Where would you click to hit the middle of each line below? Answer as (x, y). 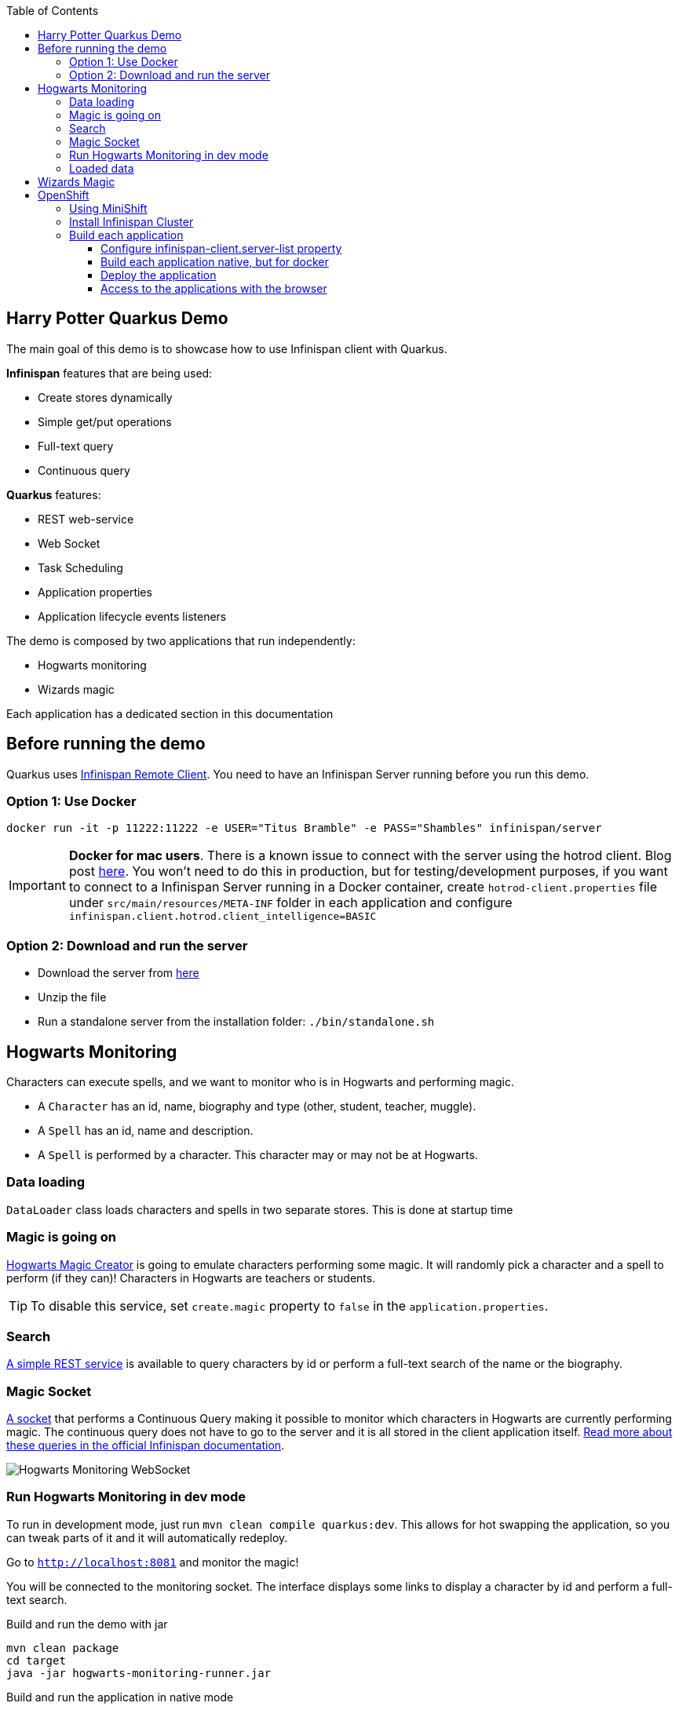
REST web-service (86, 519)
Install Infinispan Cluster (131, 222)
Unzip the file (72, 997)
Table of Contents (53, 11)
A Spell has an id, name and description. (146, 1131)
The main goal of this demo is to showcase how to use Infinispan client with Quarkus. (227, 348)
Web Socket (69, 543)
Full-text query (76, 446)
